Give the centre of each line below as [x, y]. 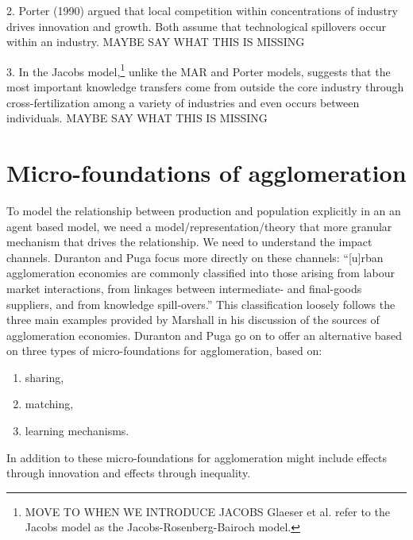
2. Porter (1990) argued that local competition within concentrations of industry [202, 10]
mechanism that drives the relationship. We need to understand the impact [189, 242]
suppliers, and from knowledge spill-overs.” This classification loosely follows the [201, 304]
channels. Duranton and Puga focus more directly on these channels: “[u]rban [195, 257]
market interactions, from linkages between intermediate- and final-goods [184, 288]
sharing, [44, 377]
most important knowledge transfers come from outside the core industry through [205, 87]
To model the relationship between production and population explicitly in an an [204, 210]
